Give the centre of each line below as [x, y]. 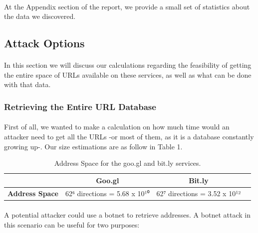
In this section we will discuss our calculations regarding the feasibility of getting [128, 65]
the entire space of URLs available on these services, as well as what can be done [128, 74]
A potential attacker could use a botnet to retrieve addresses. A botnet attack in [127, 215]
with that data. [27, 84]
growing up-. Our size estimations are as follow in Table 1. [93, 146]
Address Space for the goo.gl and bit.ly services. [128, 163]
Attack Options [44, 43]
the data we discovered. [40, 16]
